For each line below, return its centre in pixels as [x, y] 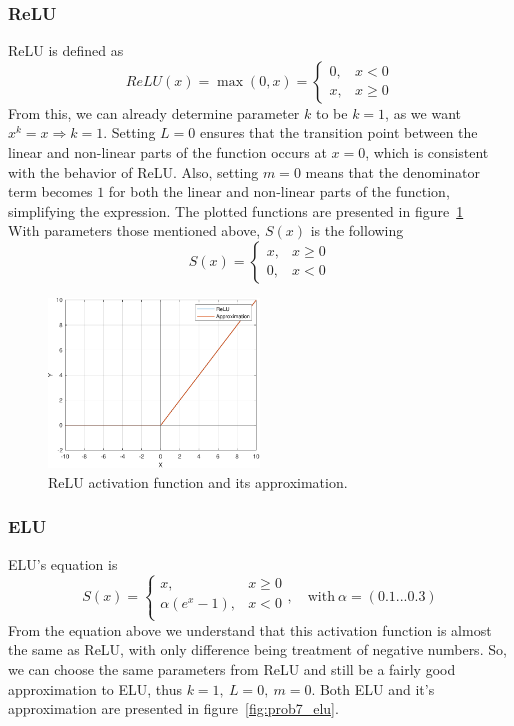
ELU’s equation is [63, 563]
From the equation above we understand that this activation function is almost [250, 629]
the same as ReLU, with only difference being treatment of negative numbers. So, [257, 649]
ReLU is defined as [66, 50]
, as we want [423, 112]
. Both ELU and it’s [373, 688]
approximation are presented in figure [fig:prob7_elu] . [173, 708]
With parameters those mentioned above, [134, 230]
